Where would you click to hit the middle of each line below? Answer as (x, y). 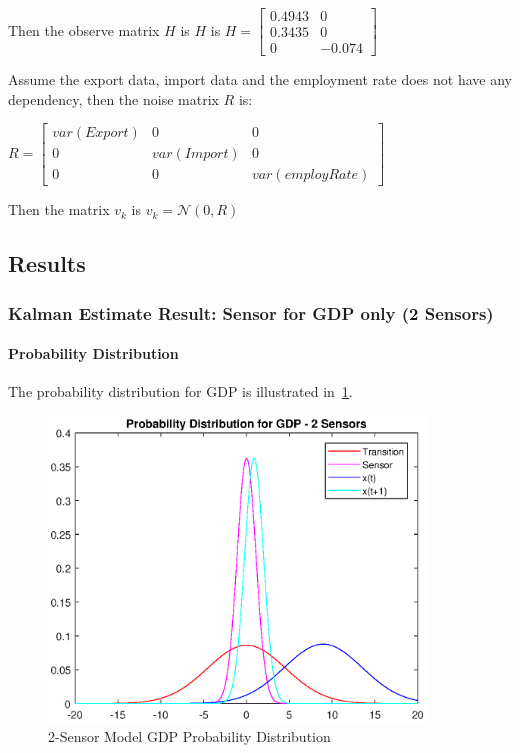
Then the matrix (59, 209)
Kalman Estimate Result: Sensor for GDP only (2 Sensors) (251, 312)
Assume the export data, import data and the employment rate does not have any (260, 79)
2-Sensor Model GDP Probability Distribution (189, 735)
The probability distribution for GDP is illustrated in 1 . (180, 391)
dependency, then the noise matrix (113, 98)
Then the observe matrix (84, 29)
